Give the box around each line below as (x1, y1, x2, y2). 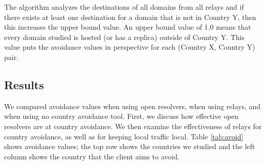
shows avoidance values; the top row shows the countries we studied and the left (4, 141, 255, 152)
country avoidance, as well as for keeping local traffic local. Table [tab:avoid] (4, 131, 243, 141)
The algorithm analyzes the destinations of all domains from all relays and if (4, 2, 244, 12)
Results (4, 76, 44, 92)
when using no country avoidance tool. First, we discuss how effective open (4, 111, 239, 121)
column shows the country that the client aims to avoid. (4, 151, 180, 161)
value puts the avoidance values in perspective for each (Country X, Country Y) (4, 42, 255, 52)
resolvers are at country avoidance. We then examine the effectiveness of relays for (4, 120, 262, 131)
